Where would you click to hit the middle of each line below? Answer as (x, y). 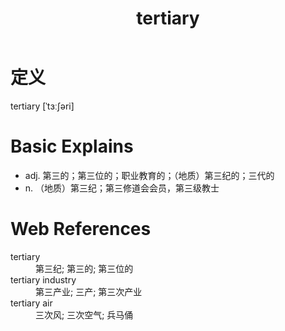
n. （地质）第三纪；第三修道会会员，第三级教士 (122, 188)
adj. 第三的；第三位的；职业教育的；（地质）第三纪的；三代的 (149, 175)
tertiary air (31, 303)
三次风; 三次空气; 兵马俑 (84, 314)
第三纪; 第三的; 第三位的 (84, 268)
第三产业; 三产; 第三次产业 (89, 291)
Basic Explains (72, 146)
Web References (81, 229)
